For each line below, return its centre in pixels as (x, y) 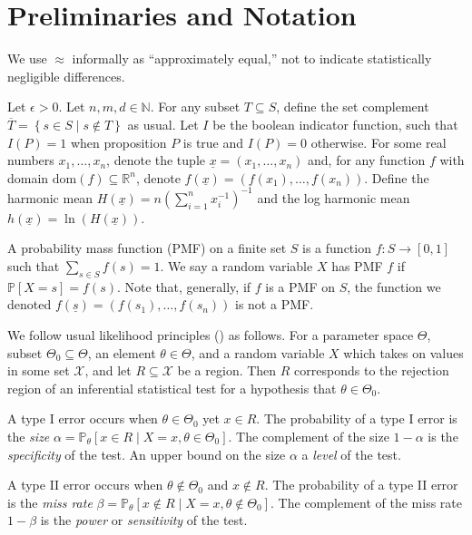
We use (27, 58)
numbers (31, 160)
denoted (29, 304)
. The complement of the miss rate (366, 502)
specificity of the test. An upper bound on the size (147, 454)
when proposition (118, 142)
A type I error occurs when (83, 418)
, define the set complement (353, 107)
